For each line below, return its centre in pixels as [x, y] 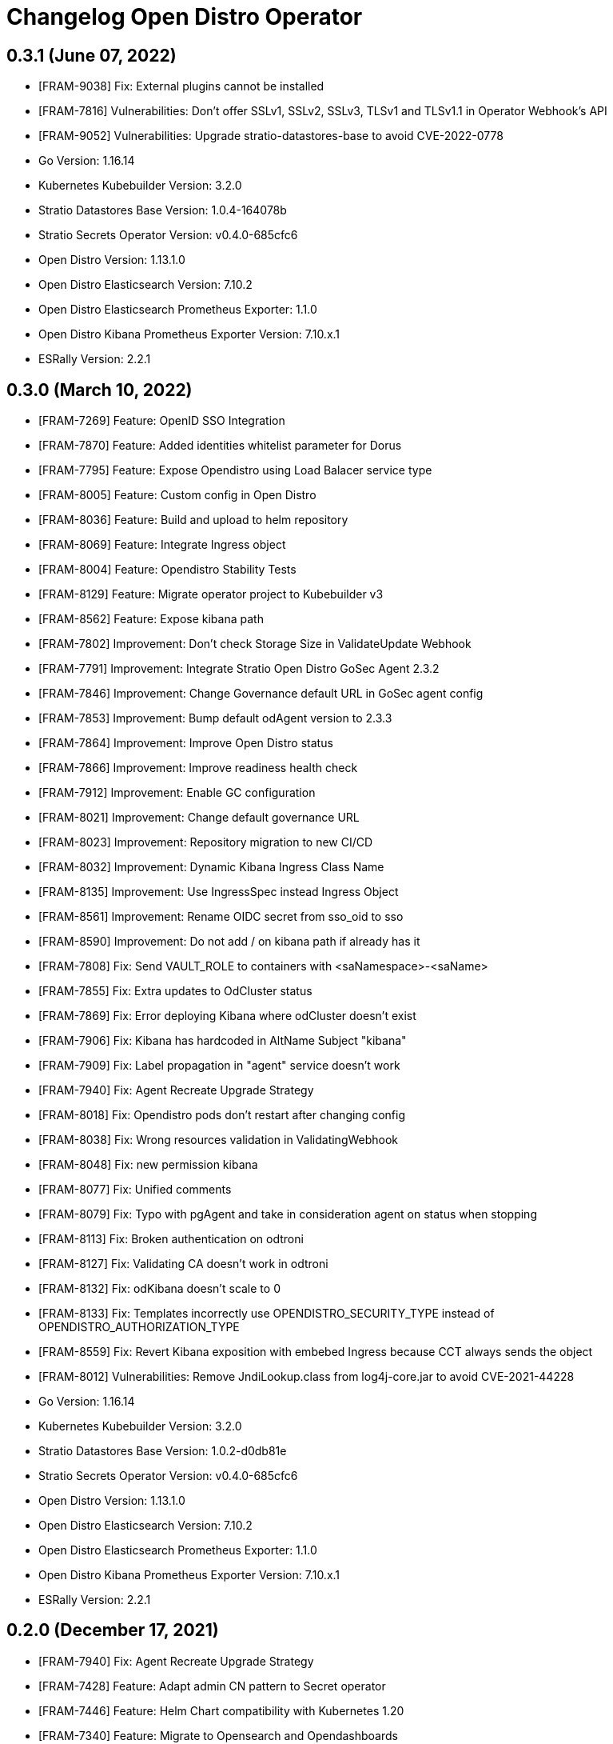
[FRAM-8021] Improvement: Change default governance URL [199, 818]
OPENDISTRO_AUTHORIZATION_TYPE [139, 1327]
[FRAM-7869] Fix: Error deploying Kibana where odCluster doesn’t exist [227, 1016]
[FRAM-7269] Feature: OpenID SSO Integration [162, 421]
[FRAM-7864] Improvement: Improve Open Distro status [186, 743]
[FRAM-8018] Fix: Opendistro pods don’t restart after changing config [222, 1115]
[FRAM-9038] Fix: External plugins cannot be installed [181, 86]
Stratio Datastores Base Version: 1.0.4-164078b [163, 210]
